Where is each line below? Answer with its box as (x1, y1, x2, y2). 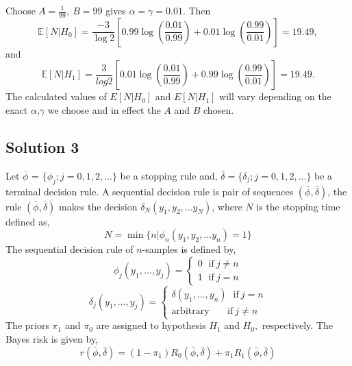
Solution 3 (5, 136, 79, 157)
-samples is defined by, (142, 242, 236, 256)
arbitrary (171, 306, 210, 317)
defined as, (5, 214, 50, 228)
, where (212, 199, 242, 213)
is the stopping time (256, 199, 340, 213)
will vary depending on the (219, 89, 331, 103)
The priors (5, 318, 49, 332)
